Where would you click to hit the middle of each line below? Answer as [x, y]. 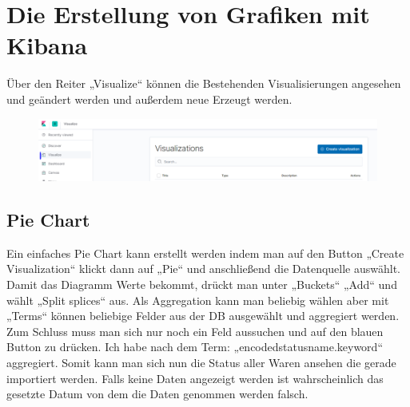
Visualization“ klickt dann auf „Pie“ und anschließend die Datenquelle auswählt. [203, 269]
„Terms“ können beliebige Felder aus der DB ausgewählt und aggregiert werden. [203, 316]
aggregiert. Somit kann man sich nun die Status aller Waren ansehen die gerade [201, 362]
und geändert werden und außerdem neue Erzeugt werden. [149, 99]
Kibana [47, 45]
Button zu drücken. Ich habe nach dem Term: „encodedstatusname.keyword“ [195, 347]
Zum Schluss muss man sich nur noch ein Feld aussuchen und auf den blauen [195, 331]
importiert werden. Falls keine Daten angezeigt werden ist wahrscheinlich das [195, 378]
